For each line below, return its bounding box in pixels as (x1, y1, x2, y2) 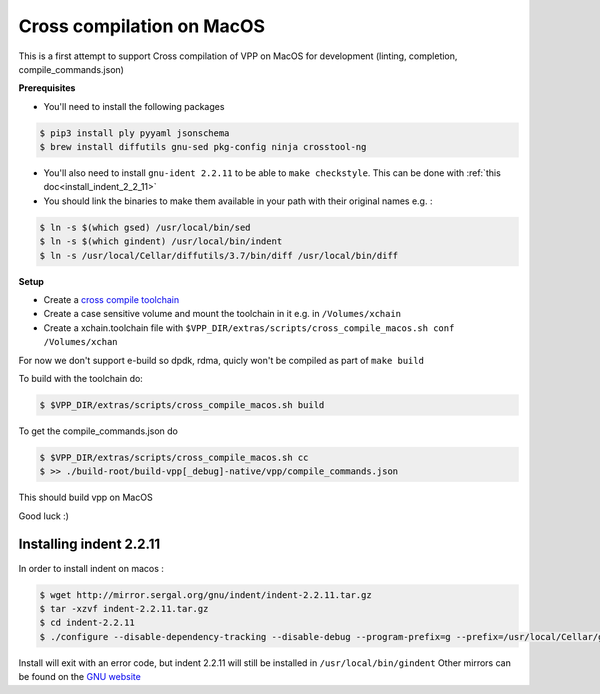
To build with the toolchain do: (18, 372, 144, 384)
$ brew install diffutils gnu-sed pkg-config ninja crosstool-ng (39, 141, 367, 153)
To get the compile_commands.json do (18, 425, 179, 437)
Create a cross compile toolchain (43, 294, 180, 305)
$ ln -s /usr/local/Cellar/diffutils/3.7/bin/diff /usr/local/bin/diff (39, 250, 399, 261)
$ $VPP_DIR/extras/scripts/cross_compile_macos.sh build (39, 399, 325, 410)
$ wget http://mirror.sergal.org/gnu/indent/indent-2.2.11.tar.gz (39, 589, 372, 600)
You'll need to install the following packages (43, 100, 225, 112)
